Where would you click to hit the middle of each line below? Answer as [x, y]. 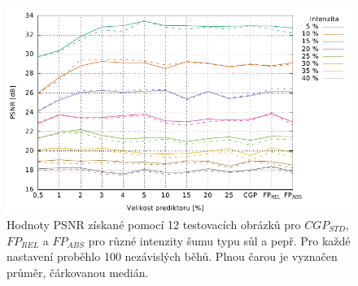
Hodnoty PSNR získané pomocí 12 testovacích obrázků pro [154, 224]
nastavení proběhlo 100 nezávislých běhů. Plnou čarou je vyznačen [172, 256]
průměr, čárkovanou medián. [78, 272]
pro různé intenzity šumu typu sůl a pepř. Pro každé [219, 240]
